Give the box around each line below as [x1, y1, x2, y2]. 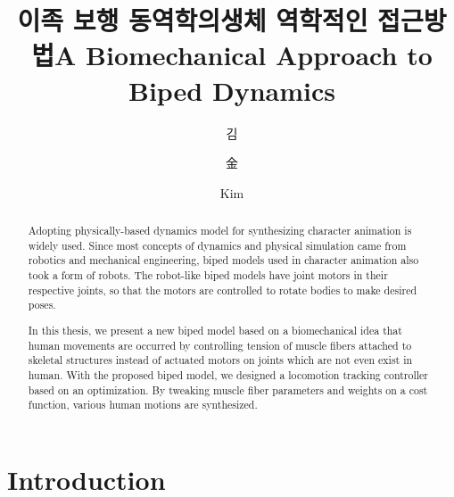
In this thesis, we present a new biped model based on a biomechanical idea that [28, 322, 402, 337]
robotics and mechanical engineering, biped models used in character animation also [28, 253, 419, 268]
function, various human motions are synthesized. [28, 397, 258, 412]
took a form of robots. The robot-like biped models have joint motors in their [28, 268, 388, 283]
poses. [28, 297, 56, 312]
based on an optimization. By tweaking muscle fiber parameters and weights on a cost [28, 382, 428, 397]
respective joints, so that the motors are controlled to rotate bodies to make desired [28, 282, 417, 297]
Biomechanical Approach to [86, 37, 433, 73]
